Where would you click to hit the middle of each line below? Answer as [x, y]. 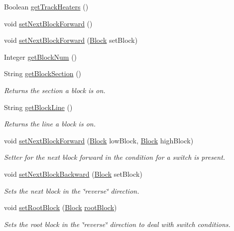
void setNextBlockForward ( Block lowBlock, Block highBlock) [99, 140]
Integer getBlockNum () [41, 57]
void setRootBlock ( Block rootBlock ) [60, 207]
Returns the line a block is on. [50, 124]
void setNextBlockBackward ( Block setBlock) [73, 173]
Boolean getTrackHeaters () [46, 6]
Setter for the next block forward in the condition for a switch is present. [115, 157]
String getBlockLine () [38, 107]
